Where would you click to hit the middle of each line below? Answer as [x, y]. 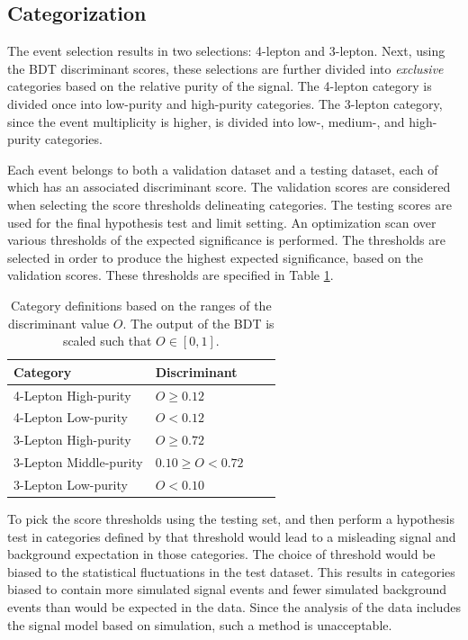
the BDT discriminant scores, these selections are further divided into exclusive [225, 68]
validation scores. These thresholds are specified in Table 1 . [171, 275]
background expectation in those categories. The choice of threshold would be [221, 554]
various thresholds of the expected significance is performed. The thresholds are [226, 240]
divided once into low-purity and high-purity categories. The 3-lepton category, [225, 103]
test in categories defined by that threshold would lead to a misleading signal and [232, 536]
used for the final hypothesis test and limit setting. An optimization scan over [222, 222]
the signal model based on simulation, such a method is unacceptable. [200, 624]
